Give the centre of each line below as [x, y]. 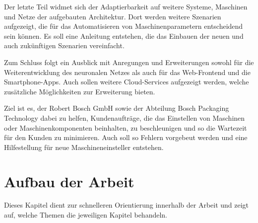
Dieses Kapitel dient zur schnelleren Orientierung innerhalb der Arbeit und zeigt [127, 205]
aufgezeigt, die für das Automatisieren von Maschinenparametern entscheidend [124, 26]
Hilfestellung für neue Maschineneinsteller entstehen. [84, 147]
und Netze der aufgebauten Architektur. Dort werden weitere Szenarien [113, 16]
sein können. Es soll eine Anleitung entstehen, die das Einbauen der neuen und [124, 36]
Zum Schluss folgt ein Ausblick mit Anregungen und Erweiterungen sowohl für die [129, 62]
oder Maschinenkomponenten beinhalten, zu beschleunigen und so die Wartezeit [126, 127]
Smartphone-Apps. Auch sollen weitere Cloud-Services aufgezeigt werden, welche [127, 82]
